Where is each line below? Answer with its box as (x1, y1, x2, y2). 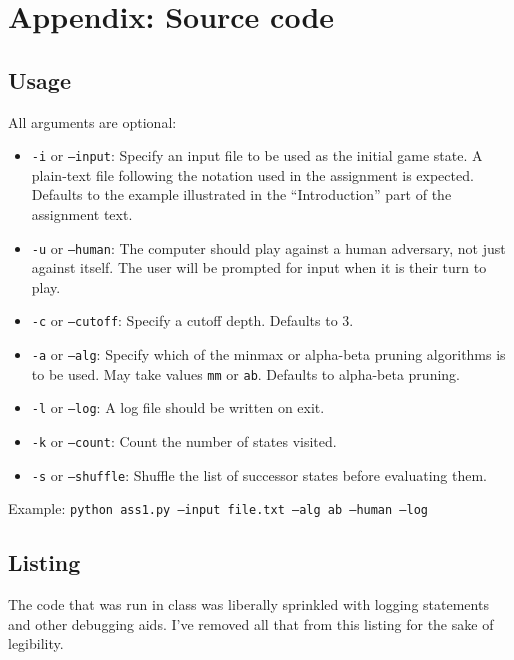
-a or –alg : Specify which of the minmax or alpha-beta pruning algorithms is (31, 344, 506, 365)
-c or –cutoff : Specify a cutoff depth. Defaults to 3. (31, 310, 354, 331)
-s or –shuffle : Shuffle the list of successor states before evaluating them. (31, 464, 487, 485)
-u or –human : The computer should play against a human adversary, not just (31, 237, 506, 258)
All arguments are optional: (8, 111, 177, 132)
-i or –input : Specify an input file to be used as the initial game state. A (31, 145, 483, 166)
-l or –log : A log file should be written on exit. (31, 397, 325, 418)
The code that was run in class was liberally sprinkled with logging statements (8, 594, 489, 615)
